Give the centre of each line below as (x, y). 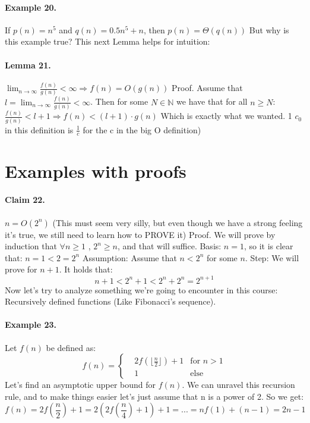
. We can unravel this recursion (238, 385)
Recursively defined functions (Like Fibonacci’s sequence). (110, 301)
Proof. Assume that (207, 88)
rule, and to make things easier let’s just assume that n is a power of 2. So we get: (154, 396)
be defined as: (71, 347)
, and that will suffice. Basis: (169, 246)
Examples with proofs (96, 170)
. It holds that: (86, 269)
